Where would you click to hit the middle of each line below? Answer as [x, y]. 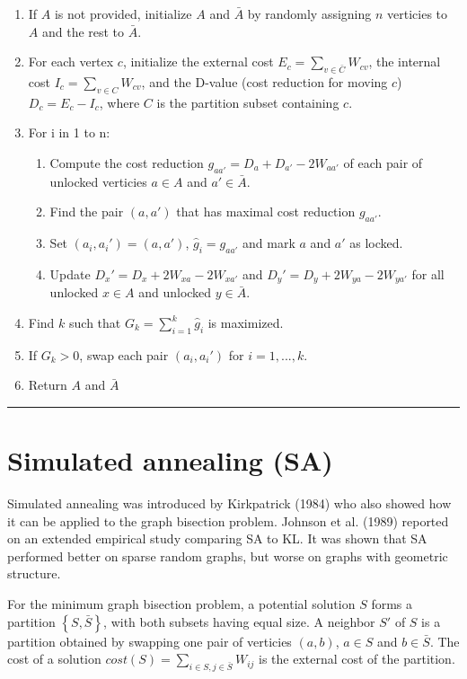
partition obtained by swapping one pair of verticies [150, 641]
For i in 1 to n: [69, 132]
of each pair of [383, 162]
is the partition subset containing [248, 102]
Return [48, 385]
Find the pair [87, 212]
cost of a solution [54, 659]
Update [70, 273]
